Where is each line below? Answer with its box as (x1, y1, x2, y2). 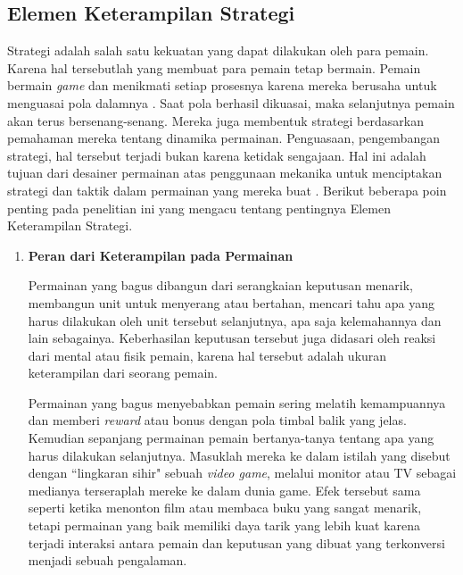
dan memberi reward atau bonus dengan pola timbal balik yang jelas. (28, 411, 407, 429)
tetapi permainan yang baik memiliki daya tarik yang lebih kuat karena (28, 516, 421, 535)
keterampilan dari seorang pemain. (28, 363, 218, 382)
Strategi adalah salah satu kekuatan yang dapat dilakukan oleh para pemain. (7, 41, 429, 60)
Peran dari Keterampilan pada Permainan (28, 246, 294, 264)
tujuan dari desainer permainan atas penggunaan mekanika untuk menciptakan (7, 163, 442, 182)
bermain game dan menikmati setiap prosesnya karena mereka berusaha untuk (7, 76, 437, 95)
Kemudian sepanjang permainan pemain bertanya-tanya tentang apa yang (28, 429, 434, 447)
